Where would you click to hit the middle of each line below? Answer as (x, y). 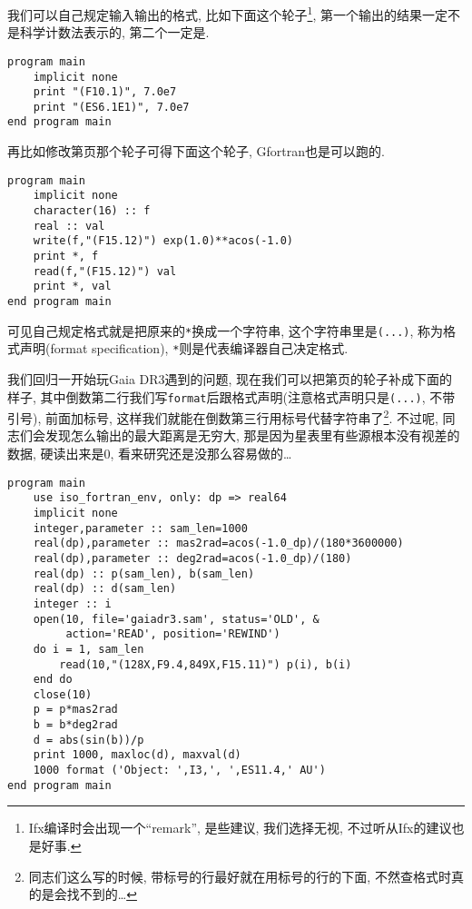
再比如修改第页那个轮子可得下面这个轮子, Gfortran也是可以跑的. (196, 151)
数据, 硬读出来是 (56, 454)
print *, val (72, 287)
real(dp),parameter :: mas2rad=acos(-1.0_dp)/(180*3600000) (218, 543)
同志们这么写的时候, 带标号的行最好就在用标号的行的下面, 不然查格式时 (240, 876)
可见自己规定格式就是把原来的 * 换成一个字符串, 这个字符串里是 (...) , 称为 (226, 330)
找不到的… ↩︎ (102, 894)
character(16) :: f (92, 211)
